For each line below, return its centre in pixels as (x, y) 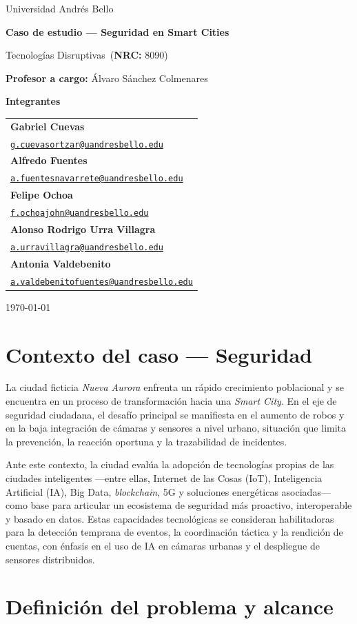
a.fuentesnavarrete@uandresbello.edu (97, 179)
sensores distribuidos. (50, 559)
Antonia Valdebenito (61, 263)
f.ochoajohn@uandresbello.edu (80, 213)
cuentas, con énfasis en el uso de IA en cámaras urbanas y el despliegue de (163, 545)
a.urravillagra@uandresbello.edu (87, 247)
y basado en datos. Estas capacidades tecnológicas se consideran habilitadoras (170, 518)
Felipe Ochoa (42, 195)
